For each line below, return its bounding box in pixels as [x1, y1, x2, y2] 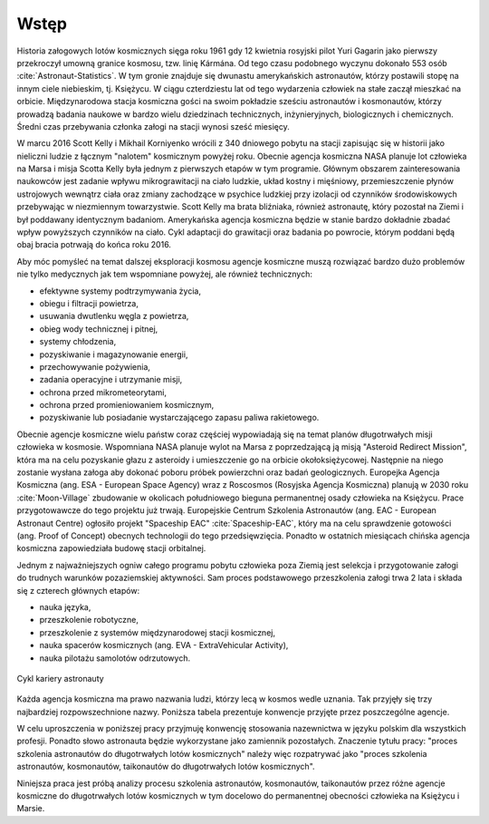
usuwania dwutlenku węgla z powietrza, [39, 311, 189, 322]
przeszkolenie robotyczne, [39, 615, 139, 625]
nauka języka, [39, 601, 91, 612]
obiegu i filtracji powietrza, [39, 297, 139, 308]
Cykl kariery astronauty [16, 673, 104, 683]
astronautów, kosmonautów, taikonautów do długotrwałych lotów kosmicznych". [16, 761, 316, 772]
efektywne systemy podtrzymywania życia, [39, 286, 201, 296]
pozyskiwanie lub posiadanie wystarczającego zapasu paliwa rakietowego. [39, 412, 320, 423]
